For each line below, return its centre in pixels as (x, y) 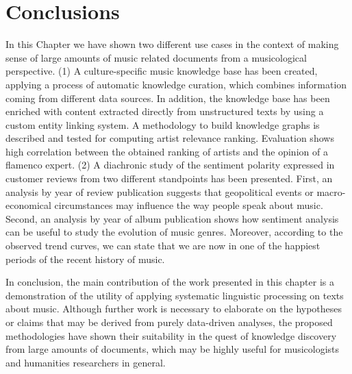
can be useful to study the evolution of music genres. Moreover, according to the (174, 232)
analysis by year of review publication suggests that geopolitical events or (160, 191)
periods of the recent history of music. (85, 259)
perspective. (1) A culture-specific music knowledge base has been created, (162, 71)
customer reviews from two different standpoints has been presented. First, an (169, 178)
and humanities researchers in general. (86, 362)
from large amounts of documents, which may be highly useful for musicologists (173, 349)
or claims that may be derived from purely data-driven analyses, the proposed (169, 322)
